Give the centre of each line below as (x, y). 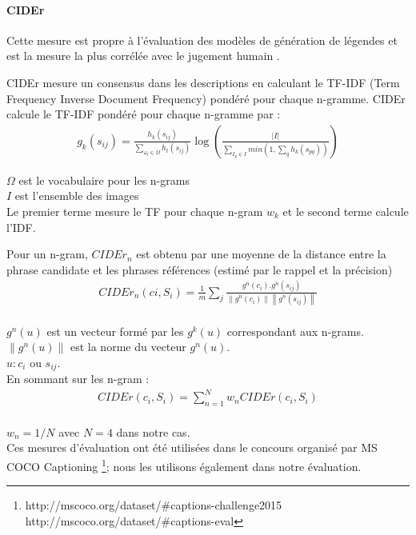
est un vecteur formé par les (115, 331)
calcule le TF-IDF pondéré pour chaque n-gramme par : (144, 114)
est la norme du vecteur (128, 347)
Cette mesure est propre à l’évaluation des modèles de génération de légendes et (202, 40)
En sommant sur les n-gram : (78, 379)
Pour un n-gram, (47, 254)
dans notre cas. (153, 431)
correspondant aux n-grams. (295, 331)
